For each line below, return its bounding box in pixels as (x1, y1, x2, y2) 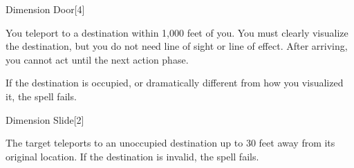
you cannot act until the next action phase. (6, 52, 189, 66)
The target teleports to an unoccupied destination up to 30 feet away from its (6, 136, 335, 150)
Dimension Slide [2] (6, 112, 84, 127)
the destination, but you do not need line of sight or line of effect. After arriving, (6, 39, 348, 53)
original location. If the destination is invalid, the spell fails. (6, 149, 259, 163)
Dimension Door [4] (6, 2, 85, 16)
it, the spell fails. (6, 88, 77, 103)
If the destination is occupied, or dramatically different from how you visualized (6, 75, 344, 90)
